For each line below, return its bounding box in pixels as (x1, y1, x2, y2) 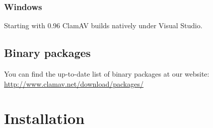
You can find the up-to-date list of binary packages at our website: (4, 69, 209, 79)
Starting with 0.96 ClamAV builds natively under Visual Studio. (4, 20, 202, 31)
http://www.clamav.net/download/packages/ (4, 78, 144, 89)
